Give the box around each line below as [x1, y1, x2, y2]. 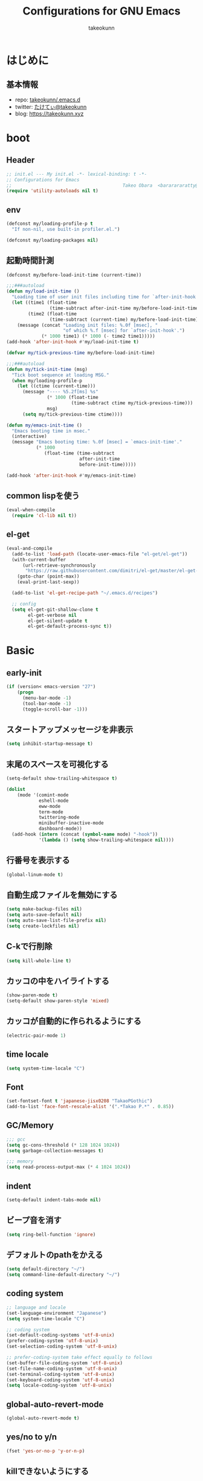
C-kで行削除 [6, 941, 53, 952]
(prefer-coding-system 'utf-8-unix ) [6, 1338, 98, 1344]
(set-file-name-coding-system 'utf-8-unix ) [6, 1366, 118, 1372]
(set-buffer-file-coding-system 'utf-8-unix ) [6, 1360, 123, 1366]
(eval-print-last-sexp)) [17, 579, 80, 586]
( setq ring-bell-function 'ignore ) [6, 1231, 96, 1237]
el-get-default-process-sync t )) [28, 624, 112, 630]
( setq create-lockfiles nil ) [6, 923, 80, 929]
